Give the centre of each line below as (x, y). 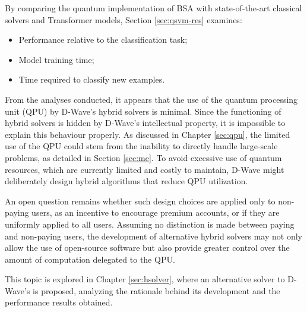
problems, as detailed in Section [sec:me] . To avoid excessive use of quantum (143, 157)
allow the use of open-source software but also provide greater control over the (147, 248)
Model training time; (56, 59)
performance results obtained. (59, 302)
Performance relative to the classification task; (103, 40)
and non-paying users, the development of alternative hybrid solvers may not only (153, 236)
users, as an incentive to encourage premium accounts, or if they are (156, 212)
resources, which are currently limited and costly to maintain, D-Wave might (145, 169)
